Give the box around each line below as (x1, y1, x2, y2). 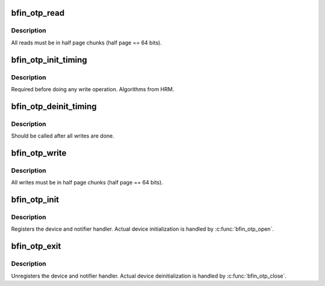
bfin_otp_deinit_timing (11, 101, 97, 111)
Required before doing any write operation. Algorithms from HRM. (11, 85, 175, 93)
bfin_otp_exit (11, 241, 61, 252)
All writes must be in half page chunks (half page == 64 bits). (11, 179, 164, 186)
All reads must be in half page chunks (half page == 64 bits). (11, 39, 162, 46)
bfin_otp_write (11, 148, 67, 158)
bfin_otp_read (11, 8, 65, 18)
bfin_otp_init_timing (11, 55, 87, 65)
